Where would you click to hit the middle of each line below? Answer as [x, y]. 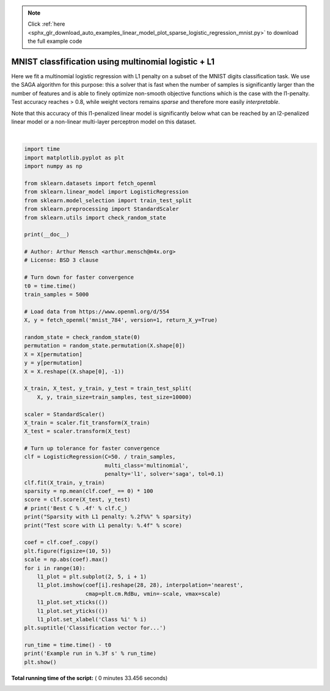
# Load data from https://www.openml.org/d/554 [97, 311]
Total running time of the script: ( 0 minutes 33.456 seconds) [90, 678]
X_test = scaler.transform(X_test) [77, 431]
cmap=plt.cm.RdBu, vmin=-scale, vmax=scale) [153, 594]
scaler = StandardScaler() [64, 414]
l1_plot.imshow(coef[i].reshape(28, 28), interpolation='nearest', [140, 585]
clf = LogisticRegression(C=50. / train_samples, [100, 457]
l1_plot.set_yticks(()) [72, 611]
